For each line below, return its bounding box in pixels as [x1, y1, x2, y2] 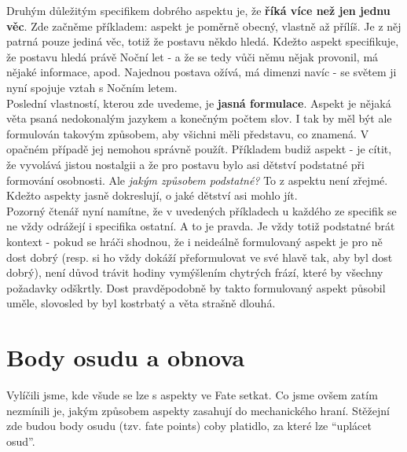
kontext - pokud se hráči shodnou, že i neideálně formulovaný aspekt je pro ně [6, 233, 383, 249]
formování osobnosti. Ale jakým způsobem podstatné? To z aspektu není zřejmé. [6, 171, 388, 188]
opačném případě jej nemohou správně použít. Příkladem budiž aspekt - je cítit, [6, 141, 392, 157]
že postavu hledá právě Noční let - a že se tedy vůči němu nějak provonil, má [6, 48, 379, 64]
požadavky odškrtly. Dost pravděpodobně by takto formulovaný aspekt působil [6, 279, 386, 296]
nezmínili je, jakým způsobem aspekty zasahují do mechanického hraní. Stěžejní [6, 402, 390, 418]
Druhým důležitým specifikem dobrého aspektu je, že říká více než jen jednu [6, 2, 390, 18]
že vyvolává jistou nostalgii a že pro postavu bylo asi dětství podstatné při [6, 156, 365, 172]
